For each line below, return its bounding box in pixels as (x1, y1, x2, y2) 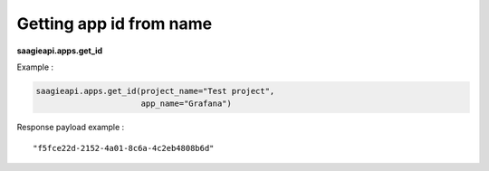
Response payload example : (16, 122, 125, 133)
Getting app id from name (16, 14, 213, 33)
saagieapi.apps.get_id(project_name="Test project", (35, 86, 275, 96)
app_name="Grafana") (140, 99, 233, 109)
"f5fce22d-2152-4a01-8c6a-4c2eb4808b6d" (33, 143, 215, 153)
